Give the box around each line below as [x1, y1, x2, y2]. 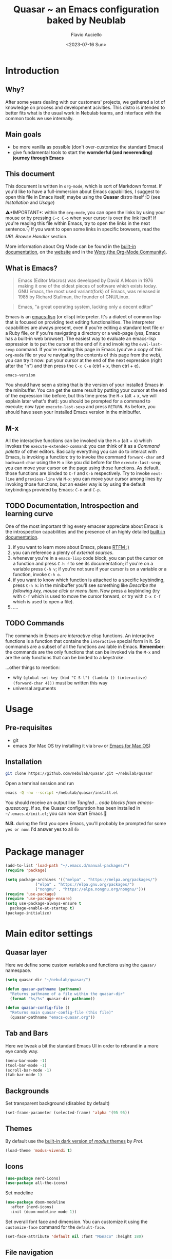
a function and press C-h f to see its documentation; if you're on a [12, 560, 154, 566]
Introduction [5, 65, 60, 77]
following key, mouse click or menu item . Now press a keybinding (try [12, 587, 160, 594]
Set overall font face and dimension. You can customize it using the [5, 1218, 148, 1225]
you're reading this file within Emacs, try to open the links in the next [5, 220, 150, 226]
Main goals [5, 130, 42, 139]
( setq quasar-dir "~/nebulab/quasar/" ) [5, 977, 91, 982]
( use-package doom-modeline [5, 1200, 66, 1205]
